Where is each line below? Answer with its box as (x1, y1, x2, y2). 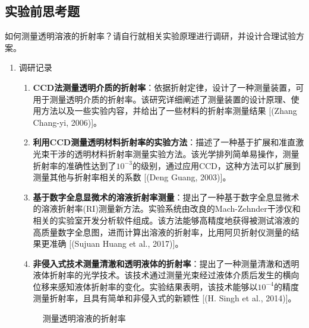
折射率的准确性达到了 (33, 159, 116, 171)
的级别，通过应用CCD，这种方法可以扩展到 (132, 159, 301, 171)
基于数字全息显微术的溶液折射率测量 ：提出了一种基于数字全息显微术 (33, 190, 299, 203)
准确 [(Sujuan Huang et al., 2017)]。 (49, 237, 184, 250)
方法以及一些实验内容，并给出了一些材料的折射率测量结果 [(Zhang (41, 104, 297, 117)
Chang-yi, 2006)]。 (33, 116, 102, 128)
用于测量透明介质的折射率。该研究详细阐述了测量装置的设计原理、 (33, 93, 291, 105)
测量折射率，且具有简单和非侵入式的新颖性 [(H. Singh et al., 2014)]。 (33, 292, 297, 304)
